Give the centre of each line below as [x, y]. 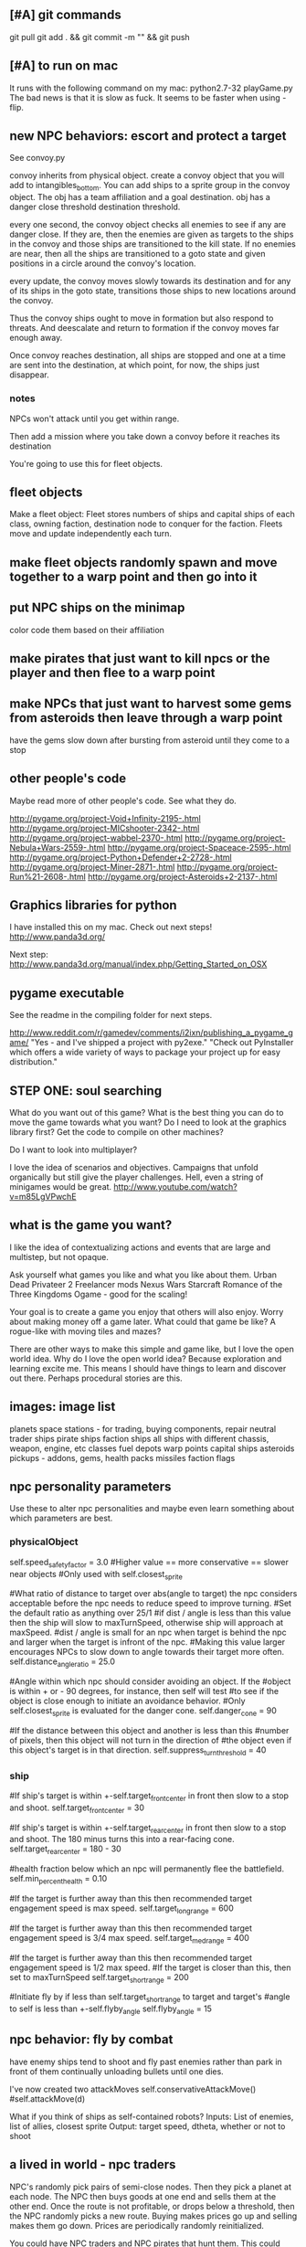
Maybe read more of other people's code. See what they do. [123, 800]
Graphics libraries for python [93, 905]
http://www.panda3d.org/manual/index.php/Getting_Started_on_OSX [138, 964]
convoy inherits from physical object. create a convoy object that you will [147, 175]
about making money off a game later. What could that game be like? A [143, 1321]
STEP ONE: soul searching [86, 1091]
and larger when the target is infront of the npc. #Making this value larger [148, 1642]
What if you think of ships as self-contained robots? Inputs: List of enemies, [152, 2116]
